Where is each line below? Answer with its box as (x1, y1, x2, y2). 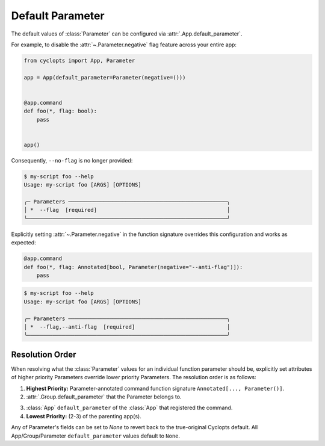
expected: (11, 239, 36, 246)
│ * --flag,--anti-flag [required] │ (23, 324, 231, 330)
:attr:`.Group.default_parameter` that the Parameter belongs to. (26, 393, 182, 400)
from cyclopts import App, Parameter (23, 57, 135, 64)
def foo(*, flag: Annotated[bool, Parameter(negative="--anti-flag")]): (23, 264, 243, 270)
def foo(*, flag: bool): (23, 108, 97, 114)
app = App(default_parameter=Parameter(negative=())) (23, 74, 186, 81)
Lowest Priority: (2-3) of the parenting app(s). (26, 412, 141, 420)
